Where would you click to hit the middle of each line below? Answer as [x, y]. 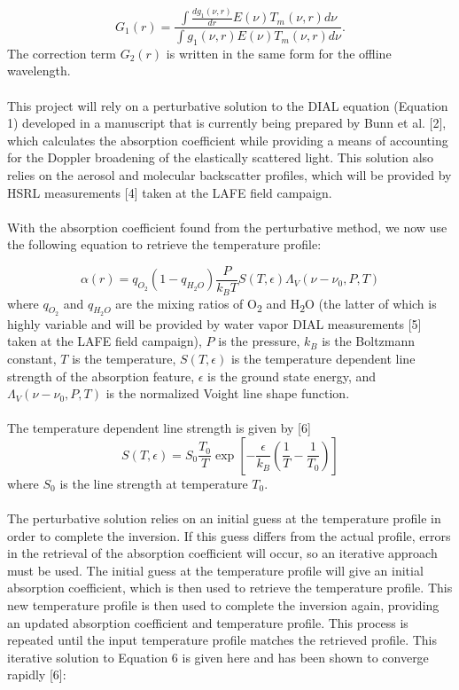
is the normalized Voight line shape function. [228, 393]
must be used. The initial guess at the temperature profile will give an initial [215, 570]
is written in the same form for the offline [279, 53]
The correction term [62, 53]
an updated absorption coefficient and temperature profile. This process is [208, 622]
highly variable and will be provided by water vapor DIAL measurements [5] [214, 323]
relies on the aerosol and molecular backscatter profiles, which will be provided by [229, 175]
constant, [32, 358]
